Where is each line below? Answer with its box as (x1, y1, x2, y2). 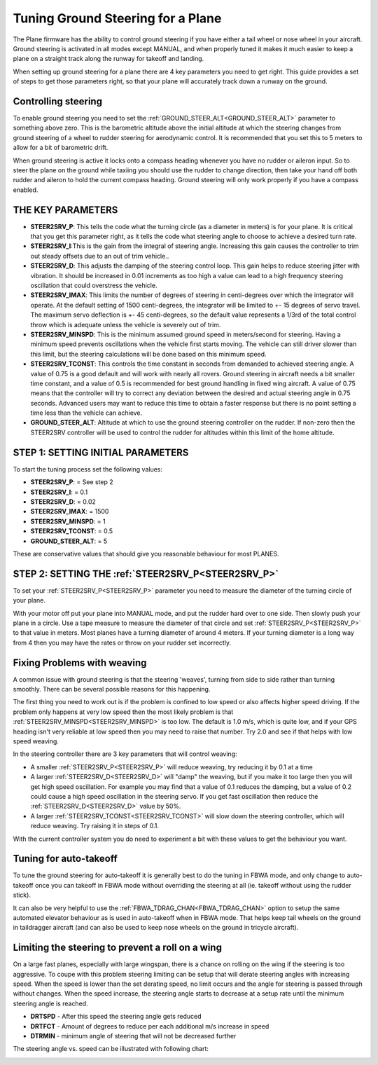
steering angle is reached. (13, 999, 88, 1008)
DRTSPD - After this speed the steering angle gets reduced (30, 1012, 202, 1021)
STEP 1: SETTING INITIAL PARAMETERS (13, 446, 189, 458)
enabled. (13, 186, 38, 194)
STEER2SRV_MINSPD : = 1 (30, 517, 106, 525)
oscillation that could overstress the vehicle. (30, 281, 157, 289)
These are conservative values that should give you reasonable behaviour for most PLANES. (13, 549, 279, 558)
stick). (13, 891, 31, 900)
